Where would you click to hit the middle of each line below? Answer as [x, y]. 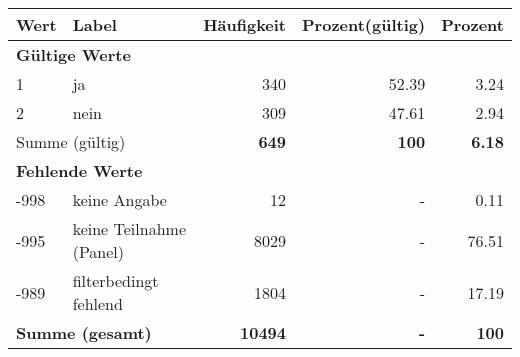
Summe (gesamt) [84, 332]
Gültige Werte [73, 54]
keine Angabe [119, 199]
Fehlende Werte [79, 170]
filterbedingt [115, 280]
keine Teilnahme [129, 228]
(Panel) [98, 251]
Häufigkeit [245, 24]
